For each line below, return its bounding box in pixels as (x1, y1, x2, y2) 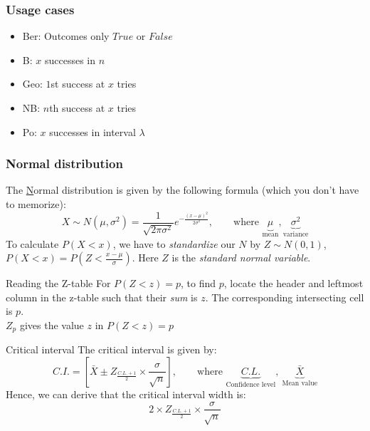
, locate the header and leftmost (223, 276, 364, 291)
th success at (49, 100, 105, 115)
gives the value (19, 317, 84, 332)
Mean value (282, 379, 318, 387)
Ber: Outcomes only (22, 28, 110, 43)
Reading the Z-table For (6, 276, 111, 291)
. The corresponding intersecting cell (205, 289, 364, 304)
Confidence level (226, 380, 276, 388)
